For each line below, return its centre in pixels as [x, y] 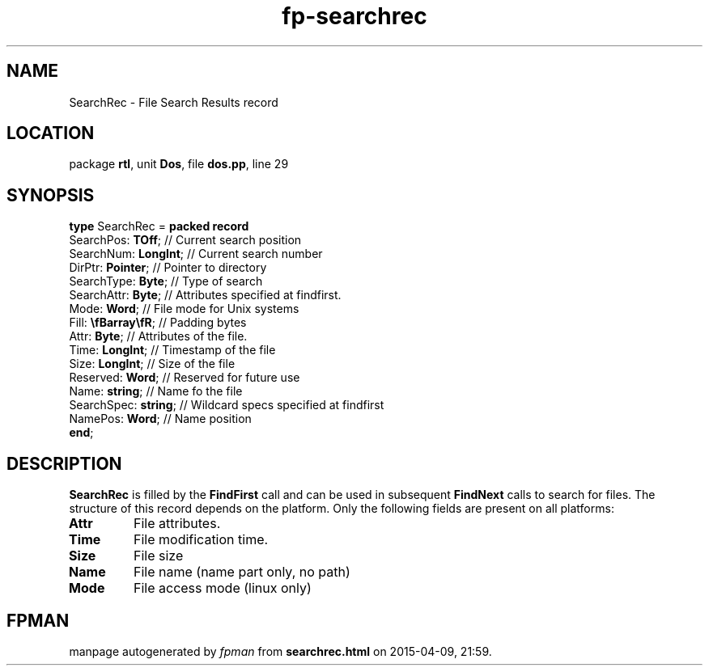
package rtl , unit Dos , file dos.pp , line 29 [179, 164]
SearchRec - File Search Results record [174, 102]
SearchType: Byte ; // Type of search [166, 281]
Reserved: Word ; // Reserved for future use [185, 378]
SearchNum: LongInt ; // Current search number [196, 254]
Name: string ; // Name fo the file [156, 391]
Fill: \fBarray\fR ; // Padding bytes [158, 323]
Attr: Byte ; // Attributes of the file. [158, 336]
